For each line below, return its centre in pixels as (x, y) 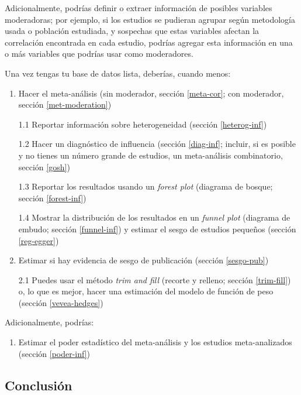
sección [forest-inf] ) (52, 197)
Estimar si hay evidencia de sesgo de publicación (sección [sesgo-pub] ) (143, 260)
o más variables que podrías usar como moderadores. (99, 54)
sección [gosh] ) (44, 166)
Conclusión (39, 385)
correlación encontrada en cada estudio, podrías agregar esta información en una (149, 42)
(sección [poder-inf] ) (54, 353)
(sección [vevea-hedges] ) (61, 302)
